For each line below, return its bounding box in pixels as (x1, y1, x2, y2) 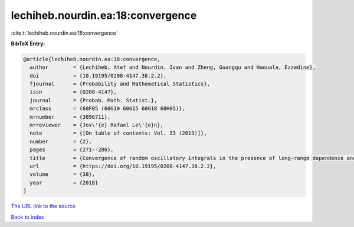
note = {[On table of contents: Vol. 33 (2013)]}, (29, 130, 207, 136)
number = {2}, (29, 138, 93, 145)
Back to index (11, 213, 44, 221)
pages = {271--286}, (29, 146, 114, 153)
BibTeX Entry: (11, 40, 45, 47)
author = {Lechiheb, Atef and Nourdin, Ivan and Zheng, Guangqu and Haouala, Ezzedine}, (29, 64, 316, 71)
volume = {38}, (29, 171, 96, 178)
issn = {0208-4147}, (29, 89, 117, 95)
